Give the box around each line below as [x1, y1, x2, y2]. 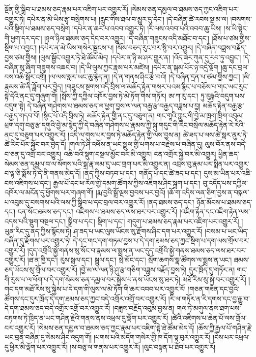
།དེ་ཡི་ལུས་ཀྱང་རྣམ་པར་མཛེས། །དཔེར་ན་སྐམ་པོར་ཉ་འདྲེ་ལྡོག [79, 62, 219, 72]
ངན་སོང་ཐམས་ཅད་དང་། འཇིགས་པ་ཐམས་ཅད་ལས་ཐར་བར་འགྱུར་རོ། [17, 206, 177, 217]
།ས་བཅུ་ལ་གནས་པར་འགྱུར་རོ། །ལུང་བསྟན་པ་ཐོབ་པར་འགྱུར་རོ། [70, 341, 216, 352]
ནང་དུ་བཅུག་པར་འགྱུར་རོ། [4, 129, 66, 139]
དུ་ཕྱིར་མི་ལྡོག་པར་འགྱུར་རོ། [4, 341, 68, 352]
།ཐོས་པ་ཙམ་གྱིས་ [211, 32, 251, 43]
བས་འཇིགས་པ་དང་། [4, 177, 51, 188]
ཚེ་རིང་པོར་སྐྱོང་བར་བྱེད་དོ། [4, 139, 66, 149]
